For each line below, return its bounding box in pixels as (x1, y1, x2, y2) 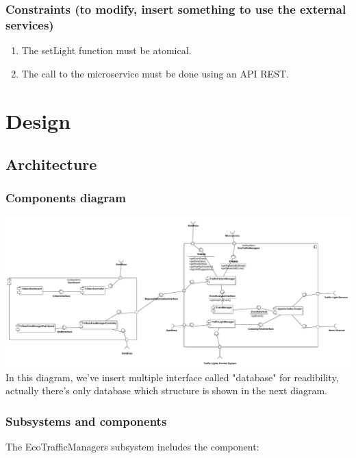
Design (5, 106, 71, 134)
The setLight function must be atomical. (21, 43, 192, 58)
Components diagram (5, 189, 126, 206)
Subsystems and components (5, 412, 167, 429)
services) (5, 16, 54, 33)
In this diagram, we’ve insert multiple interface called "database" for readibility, (5, 370, 339, 384)
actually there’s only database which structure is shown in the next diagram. (5, 383, 327, 398)
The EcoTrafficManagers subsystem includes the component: (5, 439, 259, 454)
